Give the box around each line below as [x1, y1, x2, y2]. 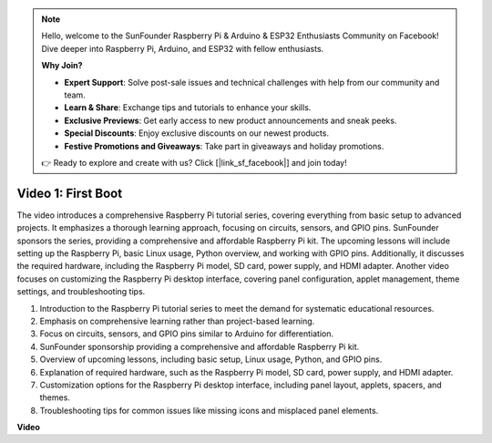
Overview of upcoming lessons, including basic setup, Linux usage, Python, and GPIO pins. [39, 354, 383, 365]
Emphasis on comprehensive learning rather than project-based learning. [39, 315, 315, 326]
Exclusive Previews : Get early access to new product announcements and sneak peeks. [64, 115, 397, 126]
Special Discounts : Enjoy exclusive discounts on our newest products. [64, 128, 330, 139]
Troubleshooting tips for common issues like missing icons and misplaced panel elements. [39, 405, 379, 416]
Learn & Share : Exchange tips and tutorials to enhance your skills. [64, 102, 312, 113]
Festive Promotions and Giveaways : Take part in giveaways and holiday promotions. [64, 140, 384, 151]
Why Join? [41, 60, 83, 71]
